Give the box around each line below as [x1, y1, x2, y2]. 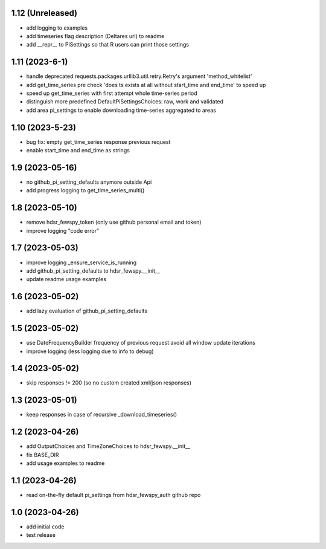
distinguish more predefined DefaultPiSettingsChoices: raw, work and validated [26, 98, 223, 105]
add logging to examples [26, 24, 88, 31]
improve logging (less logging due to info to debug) [26, 348, 154, 355]
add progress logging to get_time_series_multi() [26, 187, 145, 194]
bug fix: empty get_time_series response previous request [26, 138, 171, 145]
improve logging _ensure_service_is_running [26, 259, 137, 266]
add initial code [26, 523, 65, 530]
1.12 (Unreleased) [11, 8, 78, 18]
